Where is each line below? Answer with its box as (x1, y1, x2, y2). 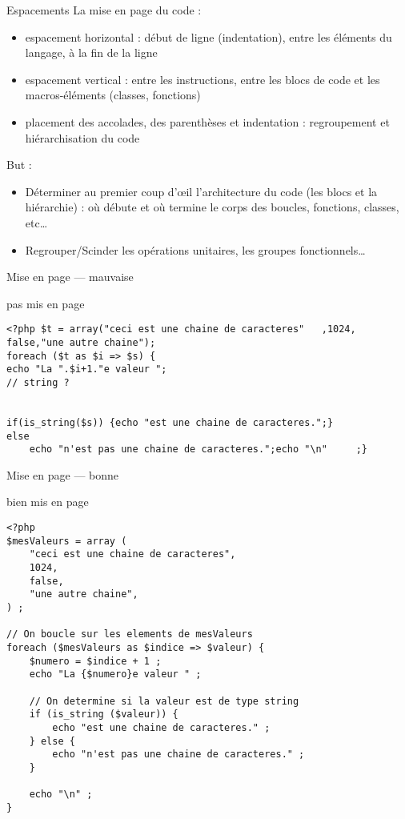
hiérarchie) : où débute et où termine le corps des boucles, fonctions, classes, (25, 199, 399, 215)
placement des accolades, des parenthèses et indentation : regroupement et (25, 113, 390, 130)
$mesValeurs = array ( (6, 535, 127, 547)
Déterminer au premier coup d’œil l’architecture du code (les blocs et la (25, 183, 378, 199)
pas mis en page (6, 295, 85, 311)
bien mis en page (6, 493, 89, 510)
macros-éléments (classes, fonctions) (25, 86, 201, 103)
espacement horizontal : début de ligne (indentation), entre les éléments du (25, 28, 392, 45)
